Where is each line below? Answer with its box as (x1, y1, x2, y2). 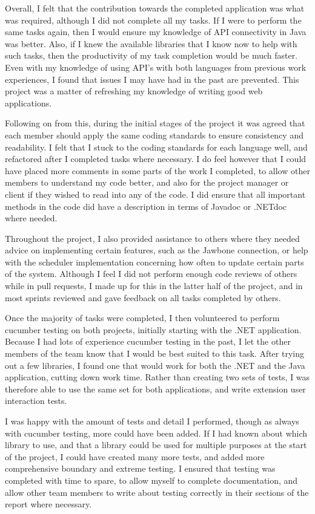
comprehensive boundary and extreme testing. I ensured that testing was (5, 462, 276, 475)
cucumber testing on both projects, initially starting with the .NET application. (5, 323, 302, 336)
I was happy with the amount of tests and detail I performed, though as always (5, 415, 299, 427)
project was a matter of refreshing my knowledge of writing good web (5, 85, 263, 97)
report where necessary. (5, 498, 92, 510)
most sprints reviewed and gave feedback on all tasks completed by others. (5, 291, 281, 304)
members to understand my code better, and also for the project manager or (5, 176, 289, 189)
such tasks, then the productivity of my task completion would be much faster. (5, 49, 298, 62)
